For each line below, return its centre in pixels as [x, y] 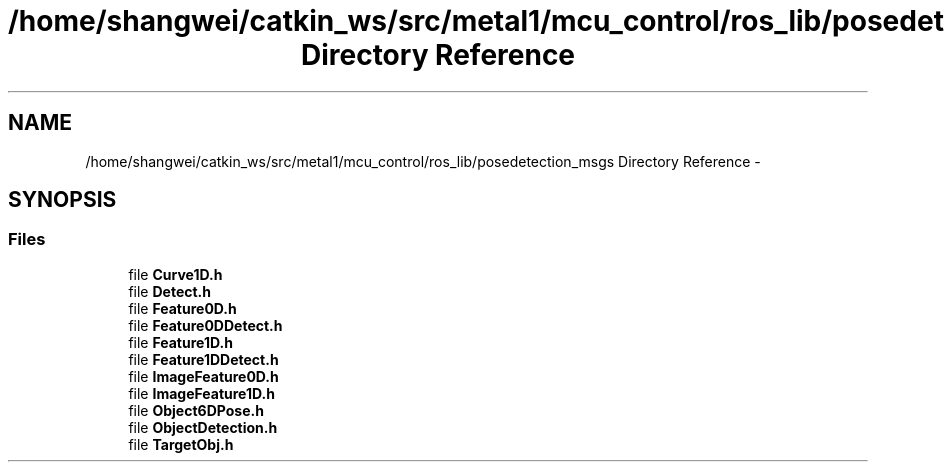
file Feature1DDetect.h [203, 359]
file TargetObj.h [181, 444]
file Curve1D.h [175, 274]
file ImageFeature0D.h [203, 376]
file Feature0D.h [182, 308]
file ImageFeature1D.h [201, 393]
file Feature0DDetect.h [205, 325]
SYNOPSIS [62, 200]
